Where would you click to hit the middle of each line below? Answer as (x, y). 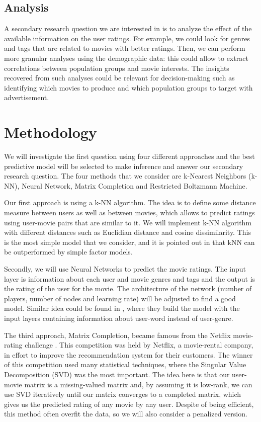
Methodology (51, 132)
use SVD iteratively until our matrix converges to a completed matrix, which (123, 394)
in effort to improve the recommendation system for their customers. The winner (128, 354)
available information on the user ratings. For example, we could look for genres (127, 38)
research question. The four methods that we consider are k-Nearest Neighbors (125, 176)
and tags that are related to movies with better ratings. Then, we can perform (125, 48)
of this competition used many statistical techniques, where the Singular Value (125, 364)
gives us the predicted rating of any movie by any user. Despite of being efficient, (129, 404)
